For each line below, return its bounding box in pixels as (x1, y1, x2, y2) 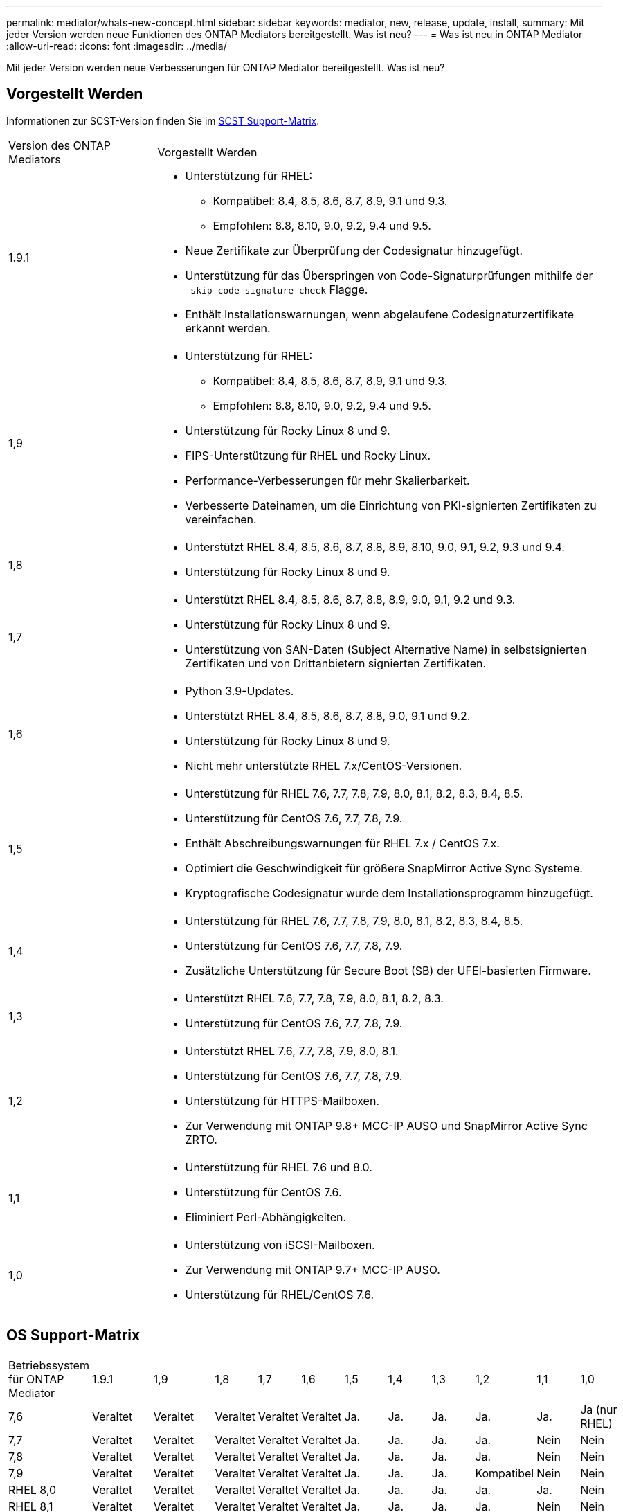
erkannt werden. (185, 321, 271, 335)
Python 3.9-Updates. (185, 683, 294, 698)
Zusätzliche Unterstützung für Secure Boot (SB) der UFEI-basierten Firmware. (185, 963, 591, 978)
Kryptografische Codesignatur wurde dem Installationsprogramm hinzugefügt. (185, 885, 593, 900)
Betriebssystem (8, 1358, 89, 1372)
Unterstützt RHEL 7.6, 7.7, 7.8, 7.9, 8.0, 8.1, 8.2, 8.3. (185, 991, 444, 1005)
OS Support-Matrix (6, 1326, 141, 1344)
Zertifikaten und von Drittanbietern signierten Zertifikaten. (185, 656, 487, 670)
